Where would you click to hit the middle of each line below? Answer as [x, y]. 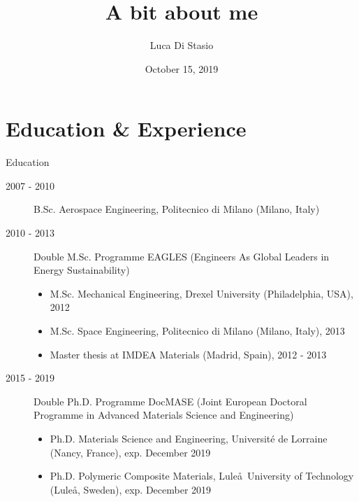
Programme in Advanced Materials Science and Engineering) [164, 415]
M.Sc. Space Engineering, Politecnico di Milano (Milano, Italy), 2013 [197, 330]
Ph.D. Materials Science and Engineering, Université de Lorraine [189, 438]
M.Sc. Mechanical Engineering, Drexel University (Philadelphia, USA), [202, 293]
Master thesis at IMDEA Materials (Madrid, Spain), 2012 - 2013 [188, 354]
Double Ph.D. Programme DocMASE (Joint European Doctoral [170, 401]
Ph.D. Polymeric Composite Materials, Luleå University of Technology [202, 476]
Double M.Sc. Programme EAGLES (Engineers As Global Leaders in [182, 256]
